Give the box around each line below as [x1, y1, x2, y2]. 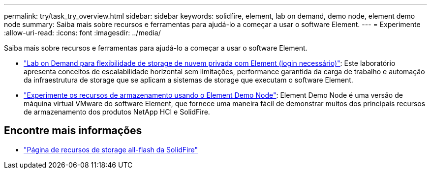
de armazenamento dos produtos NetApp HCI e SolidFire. [24, 108, 210, 116]
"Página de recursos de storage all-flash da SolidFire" [24, 145, 198, 154]
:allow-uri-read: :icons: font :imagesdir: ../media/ [4, 29, 161, 37]
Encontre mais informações [4, 124, 142, 137]
